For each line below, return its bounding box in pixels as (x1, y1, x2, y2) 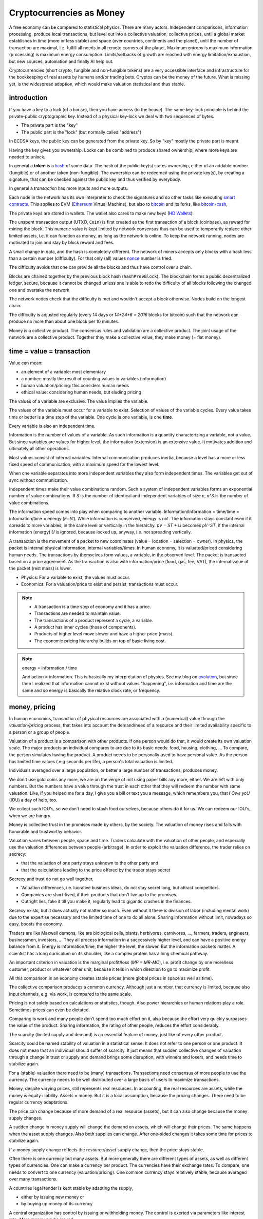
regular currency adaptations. (9, 1100, 69, 1105)
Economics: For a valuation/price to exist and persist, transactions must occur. (21, 581, 179, 587)
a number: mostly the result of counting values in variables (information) (21, 375, 167, 381)
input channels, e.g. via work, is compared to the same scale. (9, 991, 132, 997)
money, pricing (9, 703, 56, 711)
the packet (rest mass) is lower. (9, 566, 72, 571)
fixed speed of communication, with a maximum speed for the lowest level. (9, 461, 160, 467)
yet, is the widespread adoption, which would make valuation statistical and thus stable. (9, 81, 185, 87)
